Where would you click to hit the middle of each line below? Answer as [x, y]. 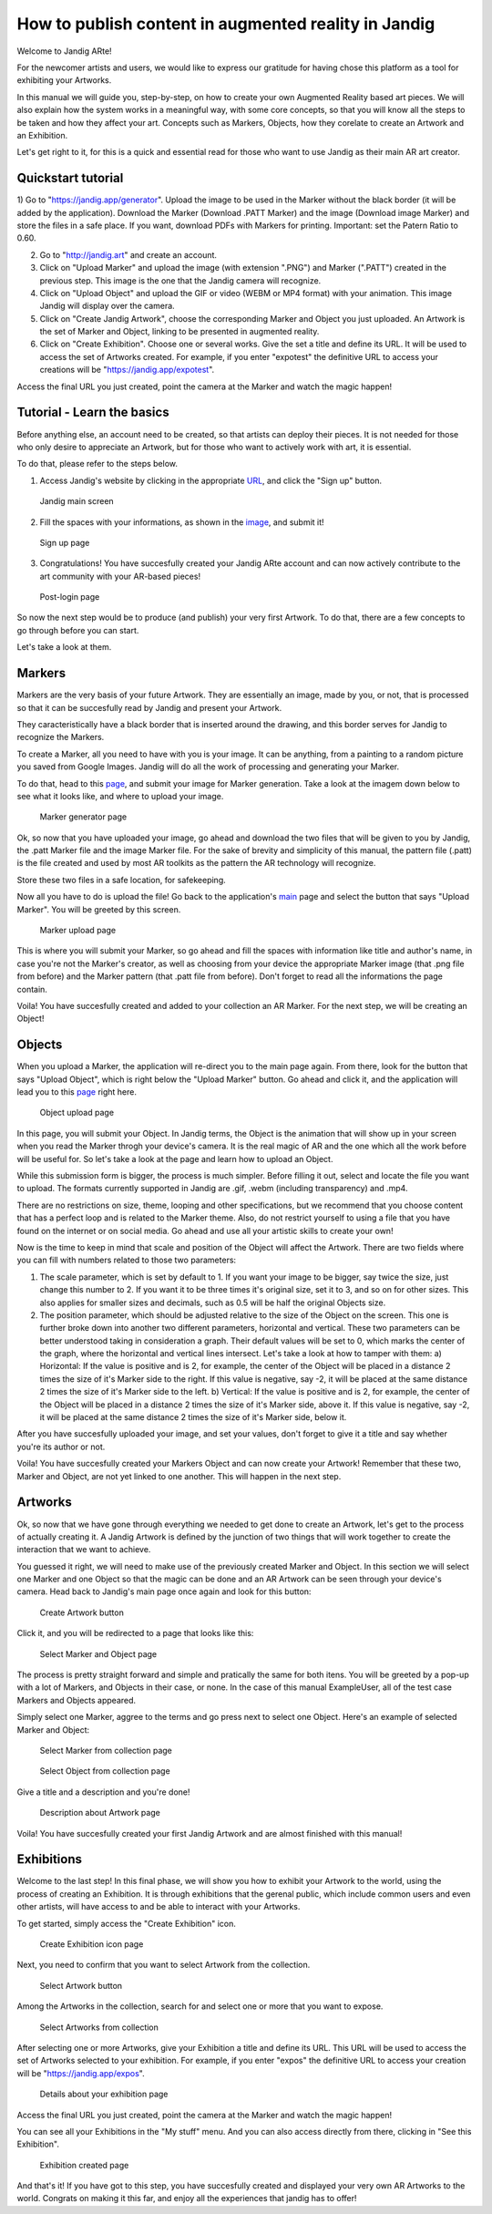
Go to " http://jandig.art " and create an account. [128, 254]
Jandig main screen [77, 501]
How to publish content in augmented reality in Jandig [226, 24]
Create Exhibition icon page [92, 1944]
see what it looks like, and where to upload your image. [120, 796]
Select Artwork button [81, 1985]
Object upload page [77, 1113]
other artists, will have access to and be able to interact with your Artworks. [159, 1907]
